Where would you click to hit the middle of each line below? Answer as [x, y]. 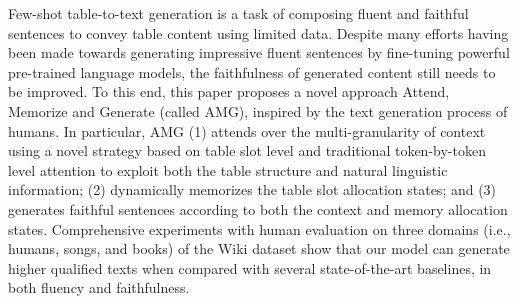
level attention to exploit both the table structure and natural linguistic [228, 169]
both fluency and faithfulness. [99, 287]
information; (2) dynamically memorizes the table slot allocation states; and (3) [252, 189]
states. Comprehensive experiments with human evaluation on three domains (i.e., [259, 228]
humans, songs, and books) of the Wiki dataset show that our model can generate [259, 248]
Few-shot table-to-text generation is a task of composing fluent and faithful [238, 13]
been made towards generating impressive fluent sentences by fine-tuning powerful [259, 52]
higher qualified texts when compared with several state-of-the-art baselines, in [250, 267]
